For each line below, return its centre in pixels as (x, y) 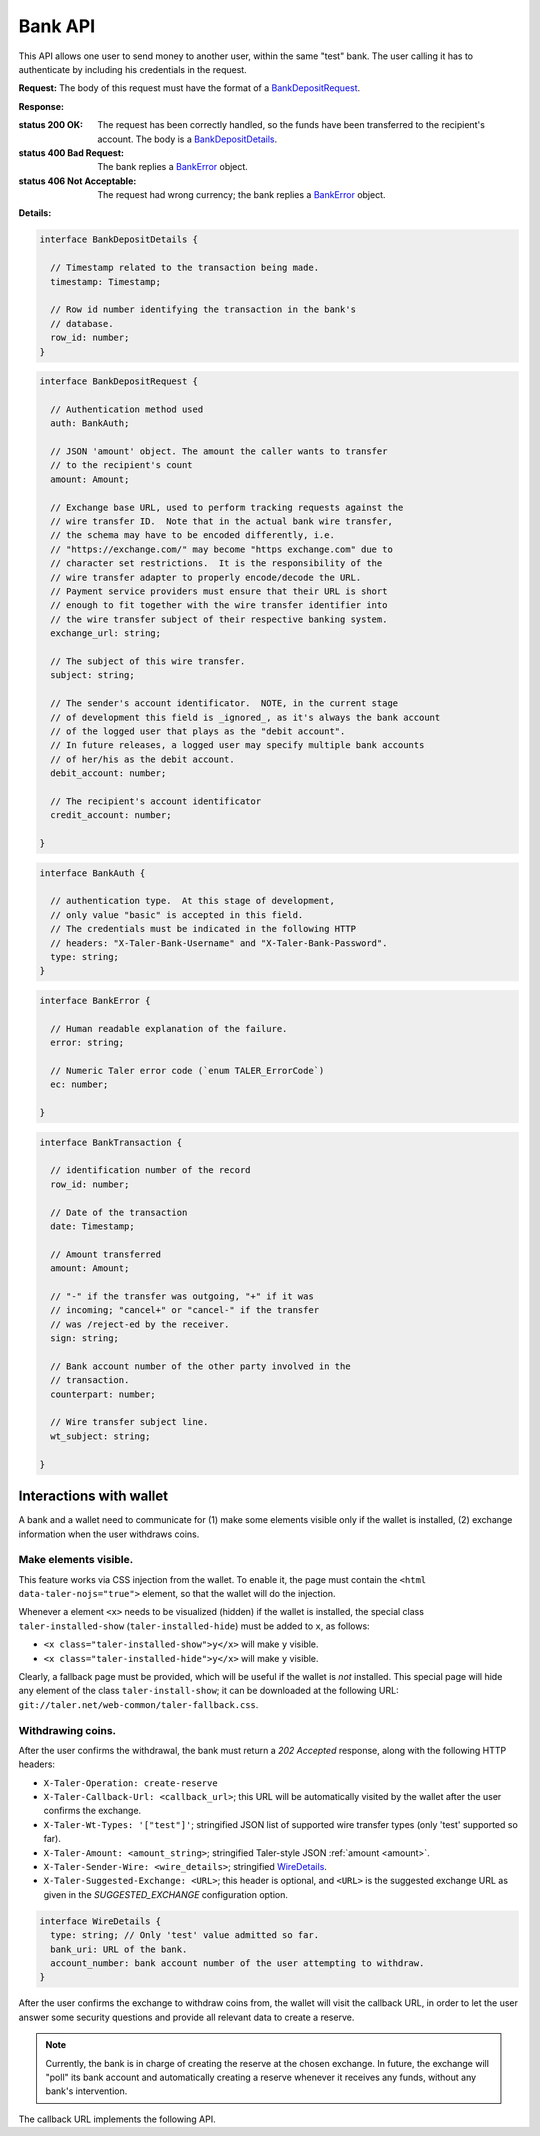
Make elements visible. (76, 1560)
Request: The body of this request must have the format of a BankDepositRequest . (189, 88)
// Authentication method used (127, 409)
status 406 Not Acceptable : (77, 181)
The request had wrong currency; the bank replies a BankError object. (241, 195)
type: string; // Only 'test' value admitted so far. (185, 1935)
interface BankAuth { (92, 873)
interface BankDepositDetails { (119, 239)
